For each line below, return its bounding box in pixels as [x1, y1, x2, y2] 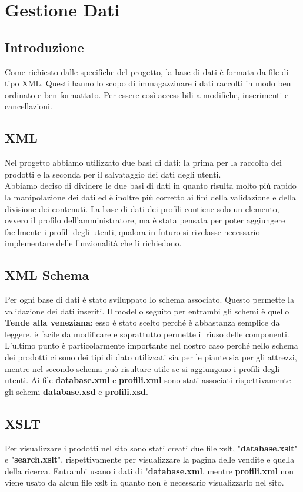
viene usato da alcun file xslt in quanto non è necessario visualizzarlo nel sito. [5, 476, 284, 488]
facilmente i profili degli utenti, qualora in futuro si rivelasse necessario [5, 225, 260, 237]
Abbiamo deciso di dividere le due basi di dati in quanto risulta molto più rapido [5, 179, 297, 192]
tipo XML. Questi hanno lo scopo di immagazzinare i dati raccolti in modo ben [5, 77, 291, 89]
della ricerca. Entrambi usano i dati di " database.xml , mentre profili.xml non [5, 464, 294, 477]
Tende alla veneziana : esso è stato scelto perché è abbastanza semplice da [5, 316, 280, 329]
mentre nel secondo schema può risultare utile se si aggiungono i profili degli [5, 362, 280, 374]
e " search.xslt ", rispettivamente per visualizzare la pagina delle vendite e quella [5, 453, 295, 466]
